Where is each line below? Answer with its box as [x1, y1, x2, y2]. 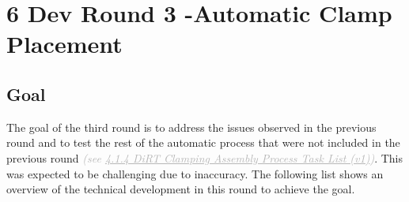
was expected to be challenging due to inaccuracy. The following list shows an [6, 165, 384, 181]
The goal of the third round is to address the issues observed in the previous [6, 118, 377, 135]
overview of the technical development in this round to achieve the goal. [6, 181, 355, 197]
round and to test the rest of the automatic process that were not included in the [6, 134, 400, 151]
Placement [6, 28, 123, 60]
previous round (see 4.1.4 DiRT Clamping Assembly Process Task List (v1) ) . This [6, 149, 403, 166]
